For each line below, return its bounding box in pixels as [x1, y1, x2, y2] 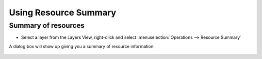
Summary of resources [9, 21, 85, 30]
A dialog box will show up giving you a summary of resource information [9, 43, 154, 49]
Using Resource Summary [9, 7, 116, 18]
